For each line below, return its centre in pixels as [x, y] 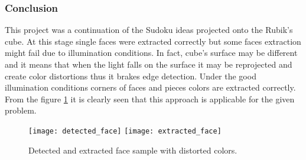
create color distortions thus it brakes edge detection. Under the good [131, 76]
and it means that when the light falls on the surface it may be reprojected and [149, 64]
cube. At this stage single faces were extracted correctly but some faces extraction [153, 41]
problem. [21, 110]
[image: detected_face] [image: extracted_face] [125, 131]
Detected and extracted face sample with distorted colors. [133, 150]
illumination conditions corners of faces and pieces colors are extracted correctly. [150, 87]
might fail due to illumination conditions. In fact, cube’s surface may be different [151, 53]
